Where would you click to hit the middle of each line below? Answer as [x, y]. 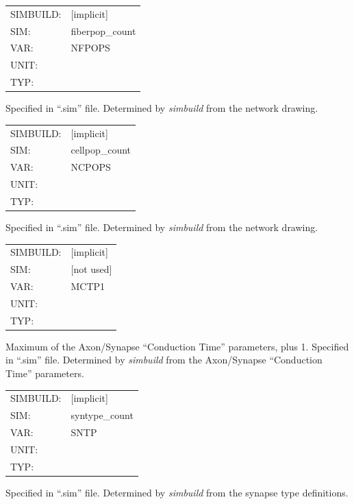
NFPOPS [90, 48]
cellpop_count [101, 150]
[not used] [91, 269]
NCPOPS [91, 167]
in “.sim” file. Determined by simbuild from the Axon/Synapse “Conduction [164, 360]
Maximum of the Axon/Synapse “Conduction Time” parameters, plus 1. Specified [177, 346]
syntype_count [102, 415]
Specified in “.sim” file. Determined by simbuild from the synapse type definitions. [177, 492]
